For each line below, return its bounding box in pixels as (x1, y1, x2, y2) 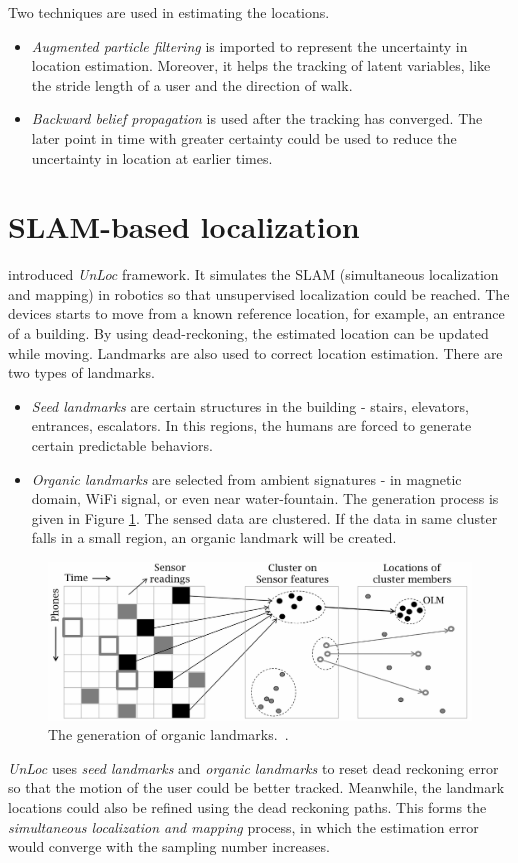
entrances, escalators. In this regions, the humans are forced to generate (31, 415, 472, 436)
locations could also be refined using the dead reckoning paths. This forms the (8, 796, 487, 817)
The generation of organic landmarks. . (48, 724, 289, 745)
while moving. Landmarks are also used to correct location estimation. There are (8, 342, 503, 363)
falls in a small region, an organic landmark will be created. (31, 527, 397, 548)
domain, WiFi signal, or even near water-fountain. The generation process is (31, 488, 499, 509)
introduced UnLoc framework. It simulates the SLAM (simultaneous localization (8, 264, 499, 285)
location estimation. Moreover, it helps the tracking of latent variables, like (31, 55, 491, 76)
